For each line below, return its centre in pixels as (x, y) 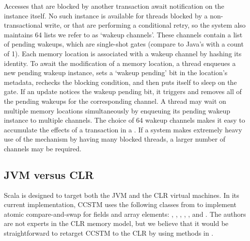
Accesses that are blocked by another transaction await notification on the (114, 6)
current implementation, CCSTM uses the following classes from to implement (120, 204)
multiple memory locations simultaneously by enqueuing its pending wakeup (117, 110)
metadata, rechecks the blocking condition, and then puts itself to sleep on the (120, 82)
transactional (23, 25)
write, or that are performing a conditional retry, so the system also (145, 25)
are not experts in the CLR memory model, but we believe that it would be (116, 223)
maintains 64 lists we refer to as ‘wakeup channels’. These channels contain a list (123, 34)
